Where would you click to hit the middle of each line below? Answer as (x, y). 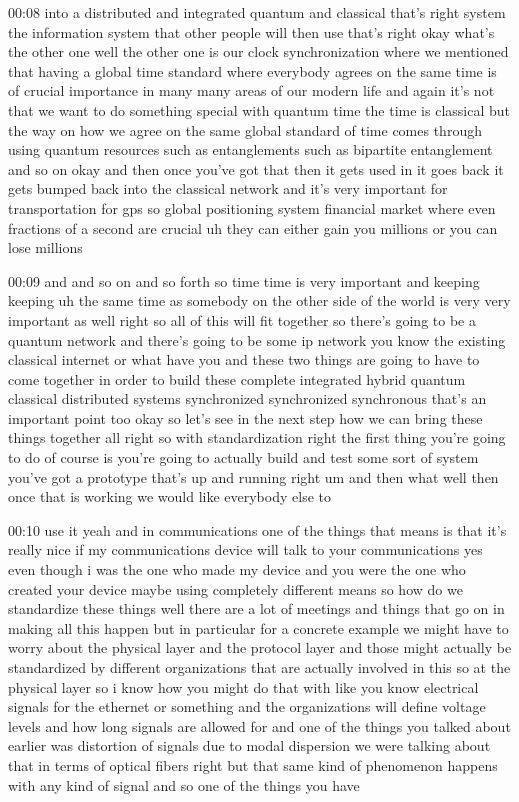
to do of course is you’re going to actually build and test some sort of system (243, 457)
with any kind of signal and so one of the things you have (184, 784)
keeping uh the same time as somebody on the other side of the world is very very (259, 300)
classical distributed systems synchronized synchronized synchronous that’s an (247, 398)
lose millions (45, 247)
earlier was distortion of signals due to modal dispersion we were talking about (249, 745)
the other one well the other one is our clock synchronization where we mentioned (258, 51)
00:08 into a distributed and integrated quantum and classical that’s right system (257, 12)
